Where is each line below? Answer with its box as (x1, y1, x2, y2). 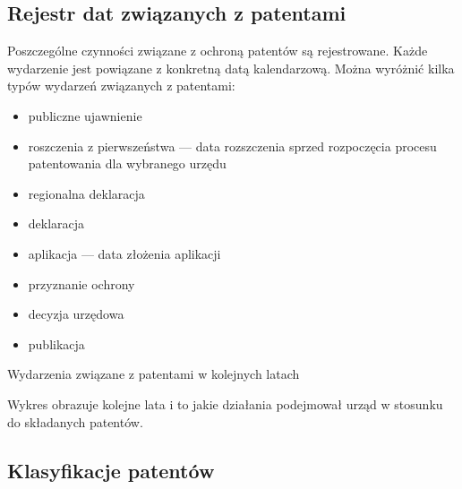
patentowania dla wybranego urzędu (28, 154, 227, 173)
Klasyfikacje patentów (7, 456, 215, 484)
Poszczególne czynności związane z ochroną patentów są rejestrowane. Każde (7, 41, 428, 60)
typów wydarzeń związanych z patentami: (7, 76, 235, 95)
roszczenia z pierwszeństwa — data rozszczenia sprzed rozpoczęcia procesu (28, 136, 437, 155)
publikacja (28, 334, 85, 353)
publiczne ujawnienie (28, 106, 142, 124)
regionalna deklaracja (28, 184, 145, 202)
